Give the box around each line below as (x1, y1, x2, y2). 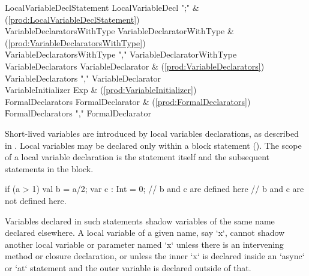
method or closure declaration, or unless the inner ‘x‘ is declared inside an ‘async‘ (5, 250, 305, 262)
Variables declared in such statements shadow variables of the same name (5, 214, 275, 227)
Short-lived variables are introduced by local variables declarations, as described (5, 127, 299, 139)
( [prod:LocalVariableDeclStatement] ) (5, 13, 140, 25)
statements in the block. (5, 162, 94, 175)
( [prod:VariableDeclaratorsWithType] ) (5, 36, 146, 49)
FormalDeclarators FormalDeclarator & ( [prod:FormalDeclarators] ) (5, 95, 251, 107)
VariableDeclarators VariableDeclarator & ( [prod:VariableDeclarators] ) (5, 59, 265, 72)
